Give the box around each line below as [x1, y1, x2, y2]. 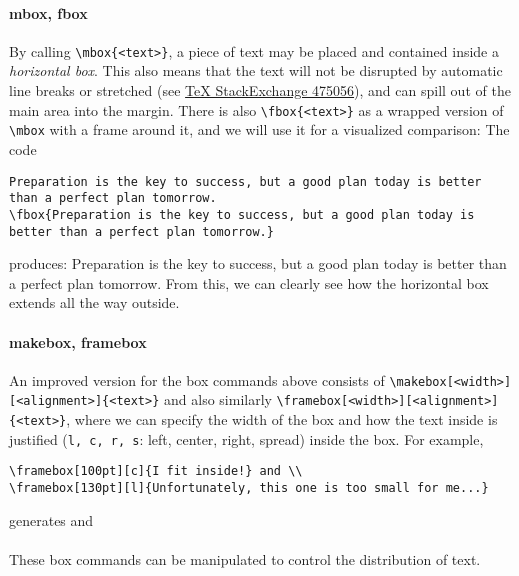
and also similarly [164, 389, 272, 410]
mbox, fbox [9, 2, 88, 23]
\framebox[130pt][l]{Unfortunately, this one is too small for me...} [9, 481, 489, 496]
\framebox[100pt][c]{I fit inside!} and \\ [9, 464, 303, 479]
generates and [9, 509, 94, 530]
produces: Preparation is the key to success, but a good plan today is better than [9, 253, 507, 274]
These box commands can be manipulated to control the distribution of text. [9, 548, 481, 569]
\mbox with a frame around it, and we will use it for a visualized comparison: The [9, 119, 510, 140]
